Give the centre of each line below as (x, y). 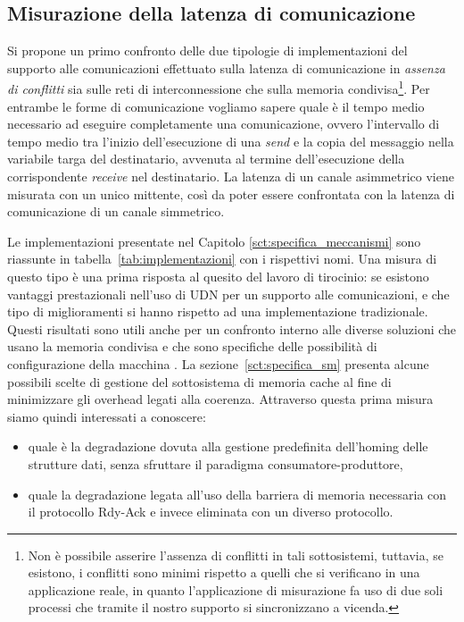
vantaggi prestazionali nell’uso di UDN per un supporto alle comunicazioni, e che (228, 294)
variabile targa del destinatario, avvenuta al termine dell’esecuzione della (206, 159)
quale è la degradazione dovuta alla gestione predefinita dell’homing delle (228, 446)
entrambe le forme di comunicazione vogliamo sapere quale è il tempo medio (216, 106)
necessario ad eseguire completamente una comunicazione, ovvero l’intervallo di (224, 124)
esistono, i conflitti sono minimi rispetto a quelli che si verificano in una (224, 572)
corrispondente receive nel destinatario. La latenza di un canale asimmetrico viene (231, 177)
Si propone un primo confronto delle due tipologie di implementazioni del (207, 50)
